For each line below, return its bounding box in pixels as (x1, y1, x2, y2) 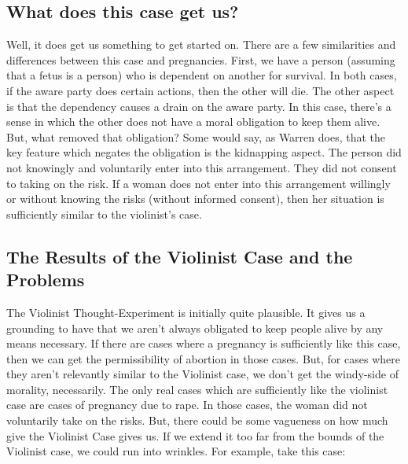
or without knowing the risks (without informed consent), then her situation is (6, 190, 384, 207)
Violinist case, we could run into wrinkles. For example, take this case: (6, 443, 346, 459)
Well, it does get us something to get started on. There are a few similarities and (6, 36, 396, 53)
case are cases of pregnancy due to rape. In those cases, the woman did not (6, 396, 368, 413)
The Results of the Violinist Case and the (6, 244, 353, 268)
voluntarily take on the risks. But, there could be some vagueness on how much (6, 412, 388, 429)
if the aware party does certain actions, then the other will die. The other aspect (6, 82, 395, 98)
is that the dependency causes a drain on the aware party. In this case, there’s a (6, 98, 391, 114)
